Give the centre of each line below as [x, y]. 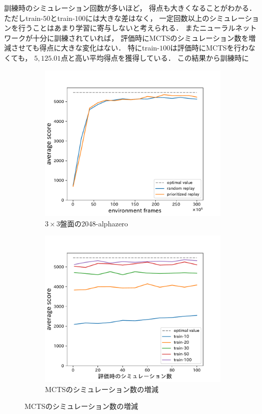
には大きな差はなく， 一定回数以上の [147, 18]
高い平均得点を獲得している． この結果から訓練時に [162, 57]
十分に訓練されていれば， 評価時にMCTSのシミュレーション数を [140, 37]
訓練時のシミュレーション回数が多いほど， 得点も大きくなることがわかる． [130, 8]
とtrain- [63, 18]
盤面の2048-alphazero [94, 223]
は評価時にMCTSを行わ [209, 48]
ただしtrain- [24, 18]
